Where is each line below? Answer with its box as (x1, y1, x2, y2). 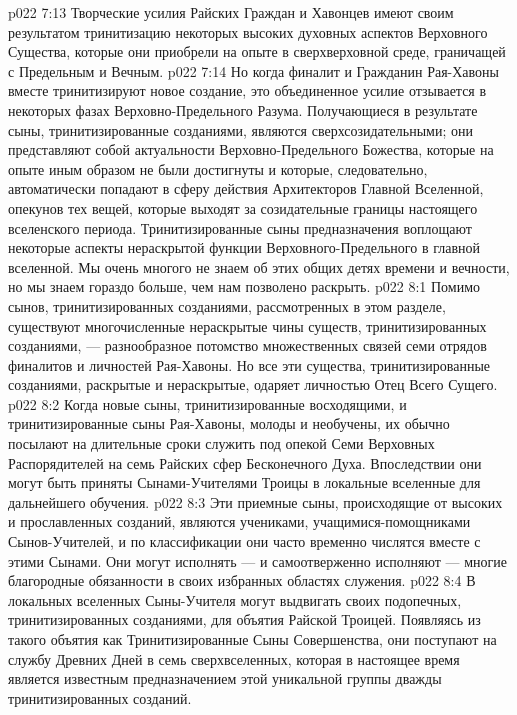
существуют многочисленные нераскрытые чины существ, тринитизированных (8, 315, 487, 336)
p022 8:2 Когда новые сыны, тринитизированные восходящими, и (8, 393, 407, 414)
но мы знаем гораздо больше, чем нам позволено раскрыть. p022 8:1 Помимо (8, 276, 481, 297)
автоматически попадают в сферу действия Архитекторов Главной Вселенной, (8, 178, 484, 199)
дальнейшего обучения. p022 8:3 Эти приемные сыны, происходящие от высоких (8, 491, 503, 512)
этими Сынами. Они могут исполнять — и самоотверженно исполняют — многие (8, 550, 507, 571)
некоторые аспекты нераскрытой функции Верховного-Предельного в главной (8, 237, 481, 258)
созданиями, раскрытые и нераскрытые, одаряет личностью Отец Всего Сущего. (8, 374, 498, 395)
